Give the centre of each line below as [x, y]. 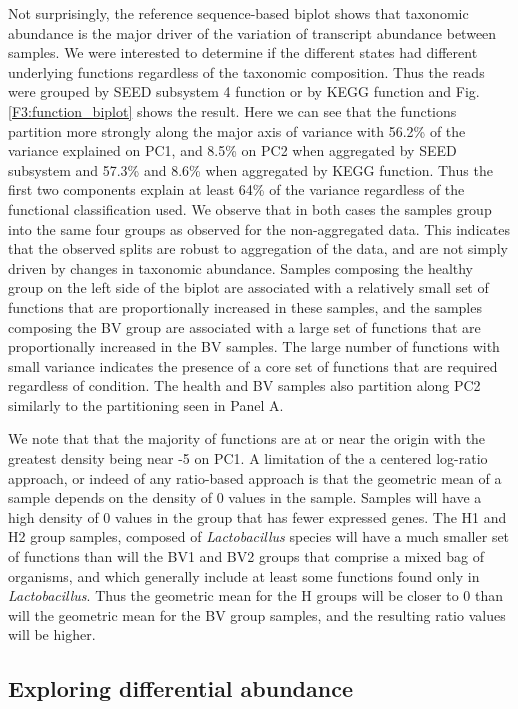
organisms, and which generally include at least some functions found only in [244, 575]
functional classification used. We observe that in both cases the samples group [250, 208]
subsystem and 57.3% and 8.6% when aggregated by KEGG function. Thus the [250, 169]
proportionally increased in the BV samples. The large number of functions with [254, 346]
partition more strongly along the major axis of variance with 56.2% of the [237, 130]
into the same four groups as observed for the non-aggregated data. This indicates [259, 228]
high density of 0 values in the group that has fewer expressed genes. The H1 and [257, 516]
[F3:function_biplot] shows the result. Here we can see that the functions [232, 110]
